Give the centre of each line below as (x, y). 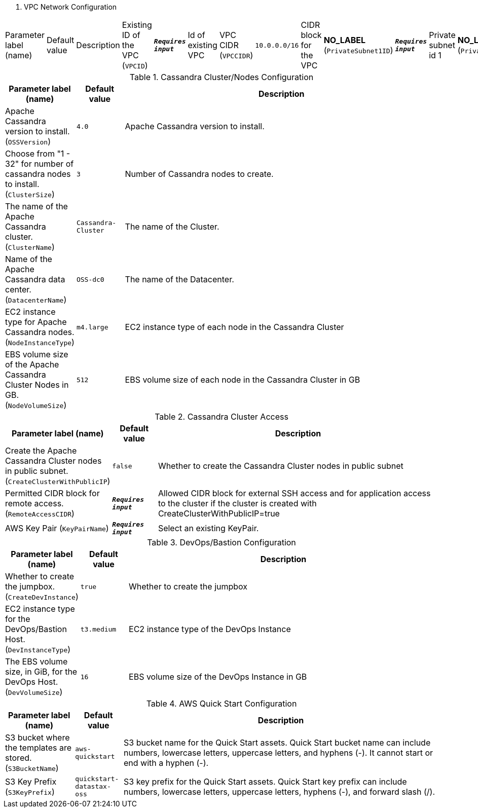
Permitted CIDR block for (52, 493)
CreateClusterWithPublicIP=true (219, 513)
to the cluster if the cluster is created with (237, 503)
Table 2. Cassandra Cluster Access (222, 417)
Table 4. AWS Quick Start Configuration (222, 704)
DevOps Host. (32, 682)
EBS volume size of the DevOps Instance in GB (218, 677)
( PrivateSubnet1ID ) (358, 50)
